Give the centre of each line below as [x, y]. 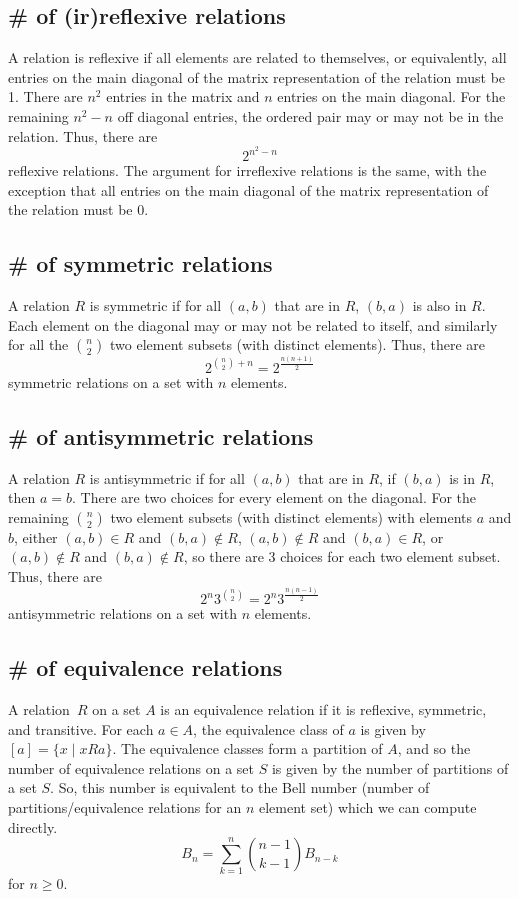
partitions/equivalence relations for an [125, 806]
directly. [33, 826]
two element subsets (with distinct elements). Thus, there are [297, 344]
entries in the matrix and [183, 96]
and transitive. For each [81, 728]
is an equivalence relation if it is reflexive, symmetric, [323, 708]
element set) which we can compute [367, 806]
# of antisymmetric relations [161, 435]
